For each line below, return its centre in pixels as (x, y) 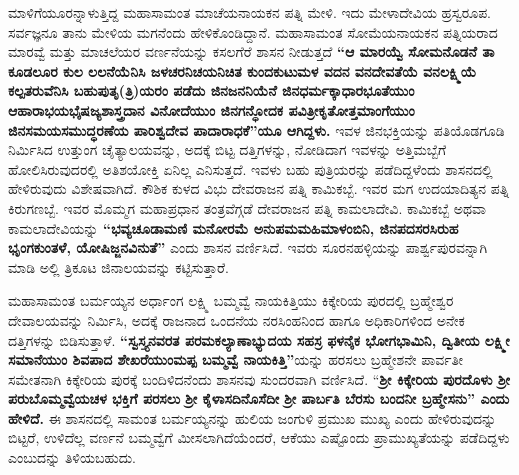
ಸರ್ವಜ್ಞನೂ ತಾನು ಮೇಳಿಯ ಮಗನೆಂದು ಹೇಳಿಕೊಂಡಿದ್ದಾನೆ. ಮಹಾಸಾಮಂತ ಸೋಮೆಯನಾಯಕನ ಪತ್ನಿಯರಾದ (253, 31)
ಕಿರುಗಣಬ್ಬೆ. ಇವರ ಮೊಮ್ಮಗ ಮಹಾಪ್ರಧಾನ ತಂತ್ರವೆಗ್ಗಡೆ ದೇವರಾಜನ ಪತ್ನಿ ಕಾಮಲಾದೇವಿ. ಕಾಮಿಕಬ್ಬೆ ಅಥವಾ (247, 207)
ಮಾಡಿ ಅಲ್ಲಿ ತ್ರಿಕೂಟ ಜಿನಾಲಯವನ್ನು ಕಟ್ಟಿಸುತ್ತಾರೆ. (118, 266)
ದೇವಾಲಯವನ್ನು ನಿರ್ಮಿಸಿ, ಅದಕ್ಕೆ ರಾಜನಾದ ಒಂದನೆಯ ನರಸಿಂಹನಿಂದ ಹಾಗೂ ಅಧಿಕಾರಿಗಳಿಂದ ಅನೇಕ (236, 319)
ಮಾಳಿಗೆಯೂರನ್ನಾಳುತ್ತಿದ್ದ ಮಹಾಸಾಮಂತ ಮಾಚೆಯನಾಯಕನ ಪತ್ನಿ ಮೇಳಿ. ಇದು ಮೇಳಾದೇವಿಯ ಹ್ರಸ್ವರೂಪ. (250, 12)
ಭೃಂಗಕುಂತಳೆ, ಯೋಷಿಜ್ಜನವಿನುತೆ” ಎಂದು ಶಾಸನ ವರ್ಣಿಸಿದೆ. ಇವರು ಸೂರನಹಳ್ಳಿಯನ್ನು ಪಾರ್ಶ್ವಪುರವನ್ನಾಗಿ (248, 247)
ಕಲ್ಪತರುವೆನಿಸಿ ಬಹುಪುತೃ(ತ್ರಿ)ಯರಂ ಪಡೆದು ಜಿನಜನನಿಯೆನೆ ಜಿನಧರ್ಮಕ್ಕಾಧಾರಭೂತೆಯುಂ (211, 90)
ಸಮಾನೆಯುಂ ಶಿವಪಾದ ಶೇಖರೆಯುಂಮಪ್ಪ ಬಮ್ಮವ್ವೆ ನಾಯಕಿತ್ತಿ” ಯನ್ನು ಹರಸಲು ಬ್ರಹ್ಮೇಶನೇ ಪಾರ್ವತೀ (235, 359)
